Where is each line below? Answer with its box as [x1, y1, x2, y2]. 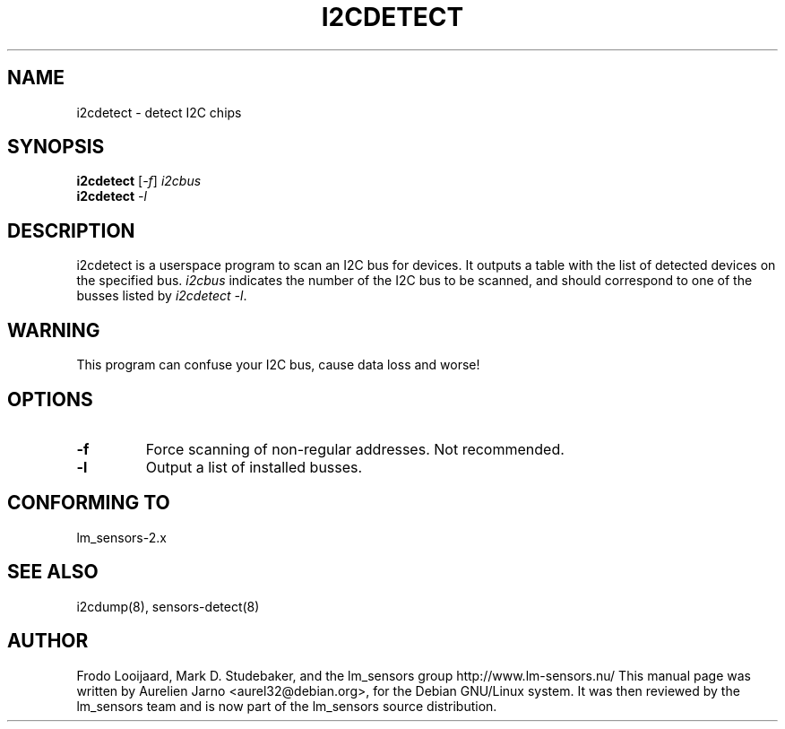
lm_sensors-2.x [76, 529, 167, 545]
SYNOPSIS [7, 135, 105, 159]
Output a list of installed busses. [145, 457, 363, 476]
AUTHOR [7, 629, 89, 653]
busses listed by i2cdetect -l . [76, 288, 247, 304]
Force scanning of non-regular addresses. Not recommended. [145, 439, 565, 458]
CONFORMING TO [7, 491, 170, 515]
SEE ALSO [7, 560, 99, 584]
